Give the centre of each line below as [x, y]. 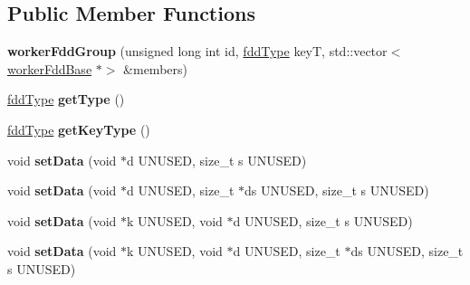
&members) [155, 68]
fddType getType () [66, 99]
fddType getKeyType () [79, 129]
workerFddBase [50, 68]
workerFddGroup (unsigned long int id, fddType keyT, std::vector [197, 51]
